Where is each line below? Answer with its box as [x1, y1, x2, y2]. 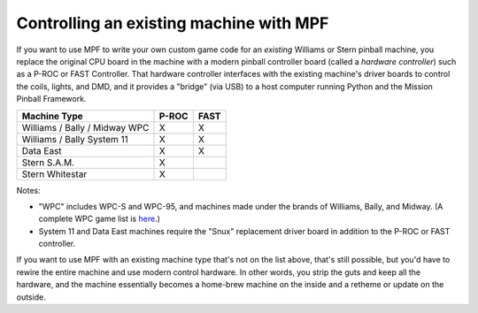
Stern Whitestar [21, 168, 88, 180]
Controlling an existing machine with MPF [16, 13, 329, 33]
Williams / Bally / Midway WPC [21, 121, 150, 134]
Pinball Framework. [16, 94, 87, 104]
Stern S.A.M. [21, 156, 75, 168]
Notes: [16, 185, 41, 195]
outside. [16, 292, 46, 302]
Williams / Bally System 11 [21, 133, 128, 145]
